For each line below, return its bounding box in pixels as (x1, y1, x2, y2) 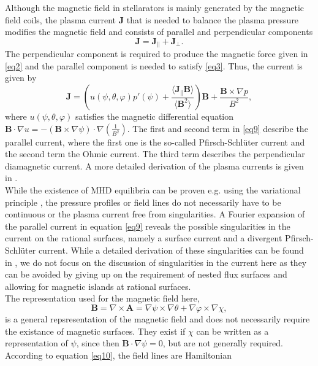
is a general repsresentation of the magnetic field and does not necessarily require (5, 312, 310, 325)
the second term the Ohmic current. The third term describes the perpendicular (5, 147, 305, 160)
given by (5, 71, 37, 84)
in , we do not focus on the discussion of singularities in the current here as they (5, 255, 307, 268)
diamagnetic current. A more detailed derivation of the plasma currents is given (5, 159, 304, 172)
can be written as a (196, 324, 269, 337)
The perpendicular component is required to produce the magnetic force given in (5, 47, 308, 60)
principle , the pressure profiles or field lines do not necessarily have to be (5, 195, 281, 208)
